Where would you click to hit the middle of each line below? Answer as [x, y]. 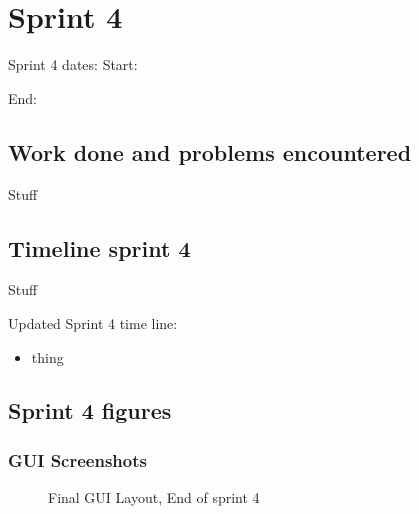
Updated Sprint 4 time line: [93, 322]
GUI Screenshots [77, 459]
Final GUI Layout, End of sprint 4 [154, 497]
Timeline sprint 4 [99, 247]
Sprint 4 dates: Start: [73, 64]
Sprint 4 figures [90, 410]
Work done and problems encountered [210, 151]
